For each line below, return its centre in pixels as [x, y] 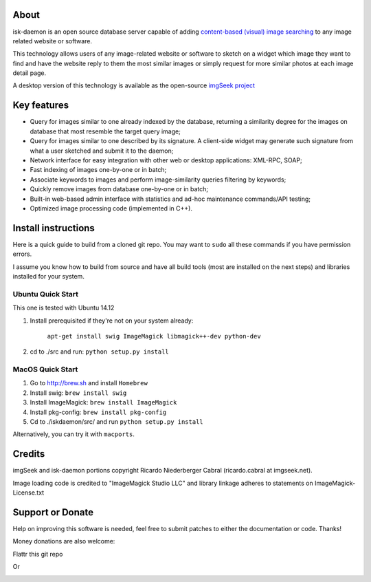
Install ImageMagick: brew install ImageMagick [103, 402]
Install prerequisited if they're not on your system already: [112, 321]
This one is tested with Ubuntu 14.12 [64, 308]
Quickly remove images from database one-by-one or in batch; [119, 189]
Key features [41, 106]
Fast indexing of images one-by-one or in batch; [98, 170]
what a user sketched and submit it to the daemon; [102, 151]
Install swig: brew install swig [78, 393]
